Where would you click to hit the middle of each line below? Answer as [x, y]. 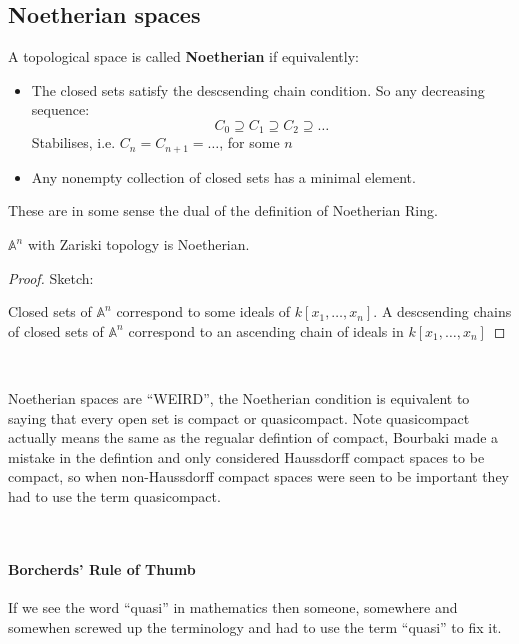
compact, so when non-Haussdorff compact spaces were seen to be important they [259, 476]
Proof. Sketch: [51, 277]
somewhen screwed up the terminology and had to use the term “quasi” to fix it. [255, 626]
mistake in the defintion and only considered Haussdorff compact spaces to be [246, 456]
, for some [249, 142]
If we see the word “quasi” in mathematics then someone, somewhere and [233, 607]
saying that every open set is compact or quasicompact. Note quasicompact [239, 417]
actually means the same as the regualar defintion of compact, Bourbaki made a [253, 437]
